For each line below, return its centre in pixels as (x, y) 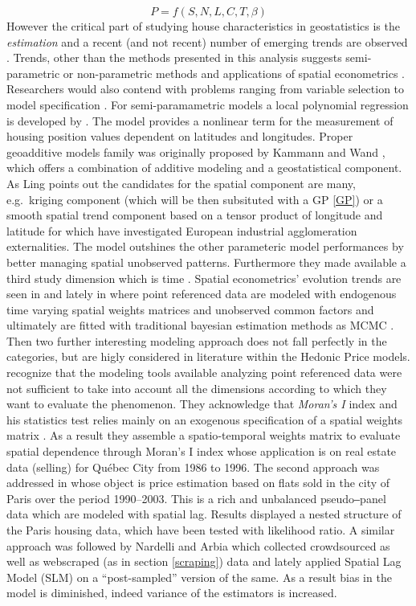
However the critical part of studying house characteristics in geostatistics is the (203, 26)
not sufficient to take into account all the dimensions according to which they (197, 388)
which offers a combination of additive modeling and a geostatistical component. (204, 168)
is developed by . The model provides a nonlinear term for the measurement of (200, 120)
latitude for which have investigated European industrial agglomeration (182, 230)
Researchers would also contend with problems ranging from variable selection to (206, 89)
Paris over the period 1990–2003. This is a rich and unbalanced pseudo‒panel (196, 498)
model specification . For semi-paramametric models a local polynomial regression (208, 104)
